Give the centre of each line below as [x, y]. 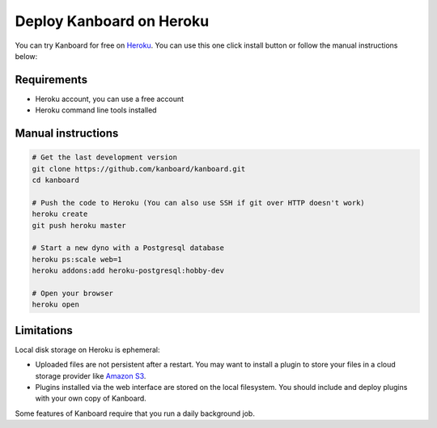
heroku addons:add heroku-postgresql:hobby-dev [128, 271]
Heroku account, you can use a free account [110, 99]
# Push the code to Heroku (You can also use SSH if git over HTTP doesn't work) [199, 203]
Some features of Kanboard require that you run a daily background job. [135, 413]
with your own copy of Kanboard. [91, 398]
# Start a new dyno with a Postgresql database [128, 248]
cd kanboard [56, 180]
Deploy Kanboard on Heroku [112, 21]
